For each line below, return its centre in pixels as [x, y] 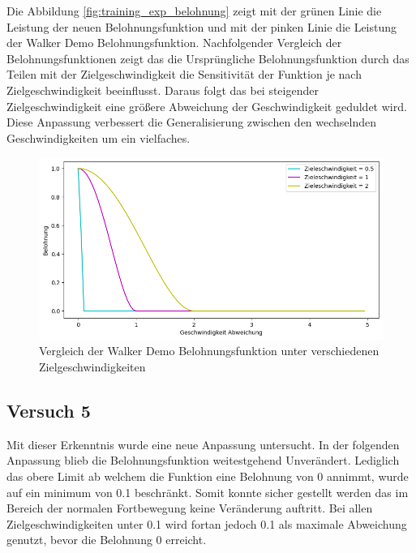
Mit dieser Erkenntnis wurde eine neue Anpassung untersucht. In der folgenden [203, 444]
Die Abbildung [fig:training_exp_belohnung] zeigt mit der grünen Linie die [194, 11]
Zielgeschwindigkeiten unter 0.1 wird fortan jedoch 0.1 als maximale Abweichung [207, 523]
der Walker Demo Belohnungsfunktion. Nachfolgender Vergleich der [174, 43]
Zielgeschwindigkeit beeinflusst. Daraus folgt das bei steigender [163, 90]
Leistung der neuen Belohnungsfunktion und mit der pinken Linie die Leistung [202, 26]
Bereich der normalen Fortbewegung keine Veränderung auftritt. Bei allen [190, 508]
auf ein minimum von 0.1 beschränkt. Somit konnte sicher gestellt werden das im [208, 492]
